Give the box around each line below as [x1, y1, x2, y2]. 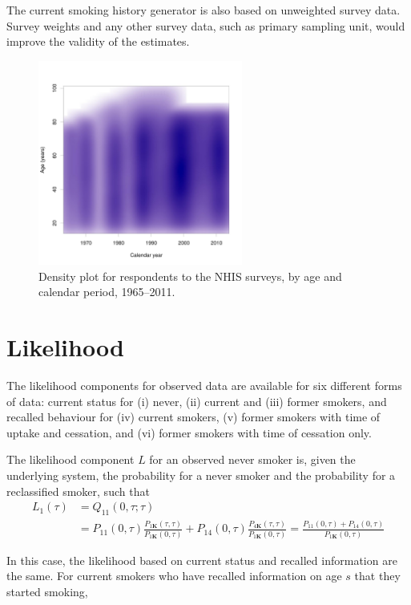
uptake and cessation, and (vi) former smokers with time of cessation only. [6, 424, 372, 441]
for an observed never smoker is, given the [149, 451, 356, 468]
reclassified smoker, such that [6, 482, 150, 499]
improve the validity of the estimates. [6, 33, 190, 50]
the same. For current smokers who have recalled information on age [6, 567, 342, 584]
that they [354, 567, 401, 584]
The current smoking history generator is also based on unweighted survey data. [6, 2, 401, 18]
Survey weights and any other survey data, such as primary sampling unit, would [6, 17, 405, 34]
